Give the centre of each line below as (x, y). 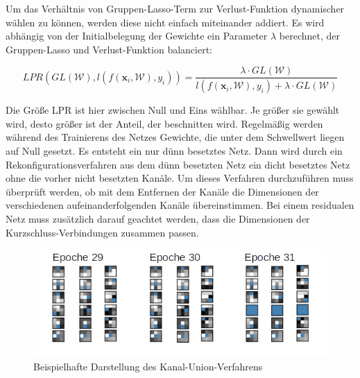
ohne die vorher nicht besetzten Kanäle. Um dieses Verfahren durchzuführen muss (180, 178)
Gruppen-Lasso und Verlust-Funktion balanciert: (109, 49)
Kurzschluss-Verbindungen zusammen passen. (102, 232)
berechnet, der (309, 36)
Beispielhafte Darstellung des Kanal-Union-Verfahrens (148, 366)
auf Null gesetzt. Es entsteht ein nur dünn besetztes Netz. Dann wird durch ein (174, 151)
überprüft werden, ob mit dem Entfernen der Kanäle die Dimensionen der (162, 191)
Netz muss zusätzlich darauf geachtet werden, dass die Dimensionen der (158, 219)
